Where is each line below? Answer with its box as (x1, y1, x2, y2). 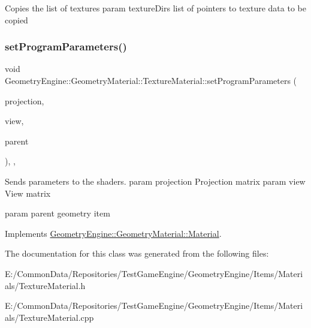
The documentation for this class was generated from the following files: (5, 247, 269, 260)
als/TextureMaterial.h (5, 279, 86, 291)
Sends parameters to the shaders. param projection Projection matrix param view (5, 174, 306, 187)
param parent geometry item (5, 207, 110, 219)
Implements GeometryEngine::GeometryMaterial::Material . (5, 227, 222, 239)
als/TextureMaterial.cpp (5, 311, 94, 323)
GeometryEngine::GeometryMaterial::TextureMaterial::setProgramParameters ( (5, 74, 297, 86)
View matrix (5, 186, 51, 199)
